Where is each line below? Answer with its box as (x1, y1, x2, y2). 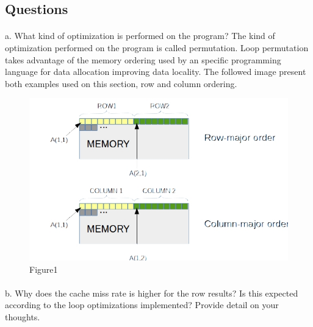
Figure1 (29, 262, 58, 275)
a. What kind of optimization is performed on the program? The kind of (5, 29, 275, 42)
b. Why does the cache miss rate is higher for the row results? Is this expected (5, 286, 298, 299)
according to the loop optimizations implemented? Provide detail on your (5, 298, 279, 311)
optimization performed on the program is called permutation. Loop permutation (5, 41, 309, 54)
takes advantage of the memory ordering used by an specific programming (5, 53, 281, 66)
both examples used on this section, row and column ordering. (5, 77, 237, 90)
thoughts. (5, 311, 40, 323)
